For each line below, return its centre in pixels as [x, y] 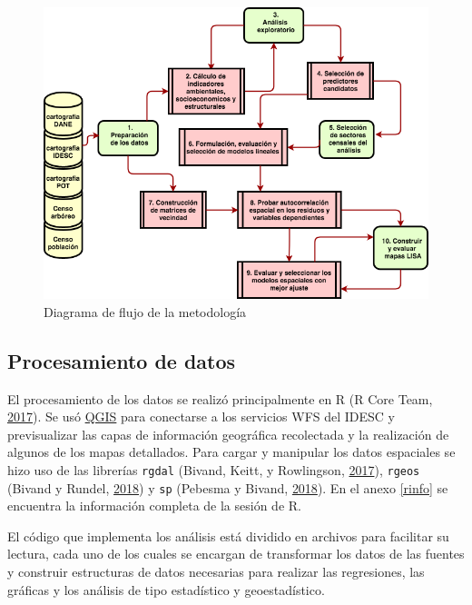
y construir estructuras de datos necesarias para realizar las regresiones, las [216, 571]
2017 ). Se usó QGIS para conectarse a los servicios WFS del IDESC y [202, 417]
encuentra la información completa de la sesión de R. [154, 506]
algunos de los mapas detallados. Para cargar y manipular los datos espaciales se [231, 452]
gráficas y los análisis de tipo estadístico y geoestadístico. [166, 589]
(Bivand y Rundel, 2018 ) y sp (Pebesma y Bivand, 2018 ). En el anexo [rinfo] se [228, 487]
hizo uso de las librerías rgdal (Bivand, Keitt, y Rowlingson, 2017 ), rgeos [214, 469]
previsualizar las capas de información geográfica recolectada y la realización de [228, 434]
